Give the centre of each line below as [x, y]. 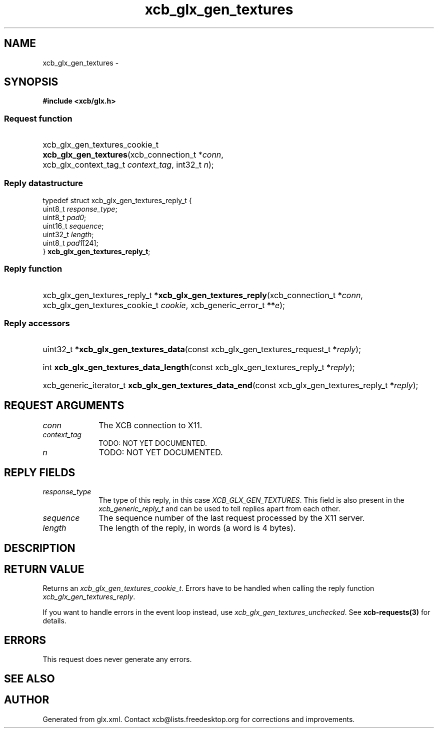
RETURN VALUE [44, 569]
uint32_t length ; [68, 234]
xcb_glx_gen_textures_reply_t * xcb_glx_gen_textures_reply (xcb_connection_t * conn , [203, 295]
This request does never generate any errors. [117, 659]
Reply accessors [37, 323]
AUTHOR [27, 700]
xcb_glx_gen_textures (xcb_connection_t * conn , [133, 155]
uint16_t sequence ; [73, 226]
